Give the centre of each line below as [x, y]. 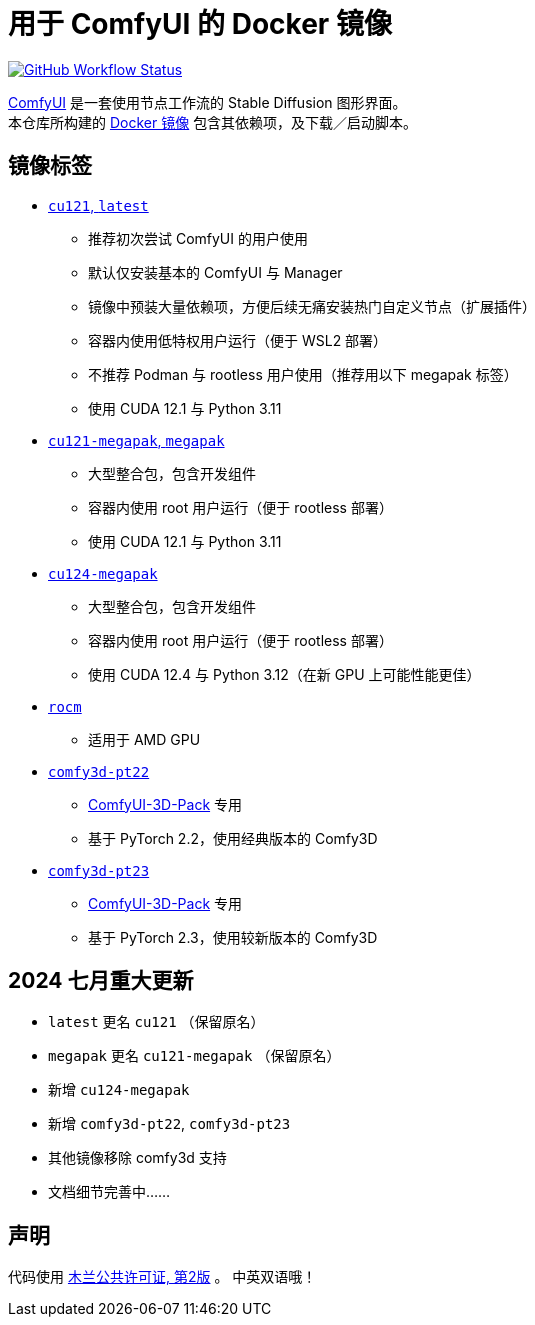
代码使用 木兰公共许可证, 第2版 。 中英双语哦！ [162, 1277]
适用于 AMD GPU [144, 739]
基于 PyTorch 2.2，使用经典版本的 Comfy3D [233, 838]
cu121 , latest [98, 205]
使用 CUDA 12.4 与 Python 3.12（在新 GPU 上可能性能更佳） [284, 674]
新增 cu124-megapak [119, 1090]
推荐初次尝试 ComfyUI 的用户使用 [198, 238]
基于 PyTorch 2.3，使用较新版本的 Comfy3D [233, 937]
